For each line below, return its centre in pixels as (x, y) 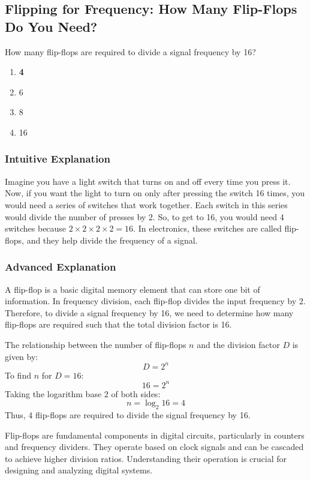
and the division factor (238, 344)
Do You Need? (51, 26)
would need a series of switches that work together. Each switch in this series (146, 204)
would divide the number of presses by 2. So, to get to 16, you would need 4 (145, 216)
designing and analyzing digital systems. (79, 470)
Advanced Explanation (61, 267)
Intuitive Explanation (58, 159)
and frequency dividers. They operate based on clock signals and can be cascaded (154, 447)
